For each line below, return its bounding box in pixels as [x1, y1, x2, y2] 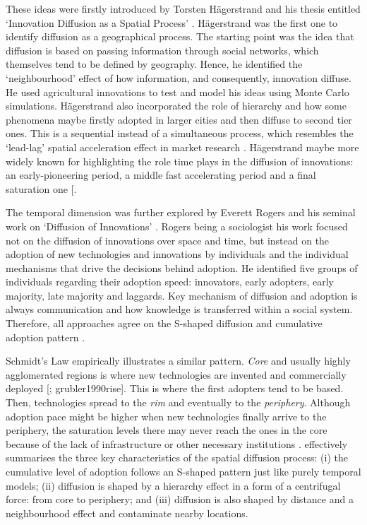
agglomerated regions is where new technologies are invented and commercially [6, 367, 347, 382]
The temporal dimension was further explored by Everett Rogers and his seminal [6, 205, 356, 220]
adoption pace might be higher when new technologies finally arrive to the [6, 408, 327, 423]
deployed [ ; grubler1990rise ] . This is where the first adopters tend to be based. [6, 381, 344, 396]
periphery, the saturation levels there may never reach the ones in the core [6, 423, 327, 437]
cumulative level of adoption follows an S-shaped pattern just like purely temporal [6, 464, 361, 478]
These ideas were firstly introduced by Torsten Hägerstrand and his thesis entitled [6, 1, 361, 16]
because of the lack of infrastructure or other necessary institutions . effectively [6, 436, 348, 451]
